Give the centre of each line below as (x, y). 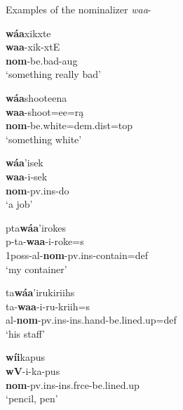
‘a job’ (19, 204)
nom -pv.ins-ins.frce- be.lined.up (73, 384)
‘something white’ (44, 139)
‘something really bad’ (53, 74)
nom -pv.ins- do (38, 190)
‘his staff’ (26, 333)
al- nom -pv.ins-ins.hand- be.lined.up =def (91, 320)
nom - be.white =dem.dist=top (69, 125)
